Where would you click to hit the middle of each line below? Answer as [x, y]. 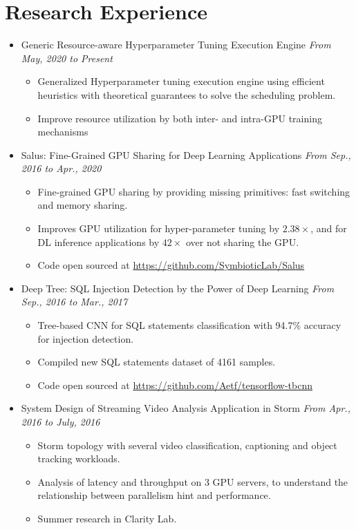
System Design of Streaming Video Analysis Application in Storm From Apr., [186, 408]
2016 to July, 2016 [60, 422]
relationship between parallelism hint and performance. [154, 495]
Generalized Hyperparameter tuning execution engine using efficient [181, 81]
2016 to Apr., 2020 [61, 168]
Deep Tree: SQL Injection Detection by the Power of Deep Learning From [178, 288]
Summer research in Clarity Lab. [107, 518]
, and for [329, 228]
